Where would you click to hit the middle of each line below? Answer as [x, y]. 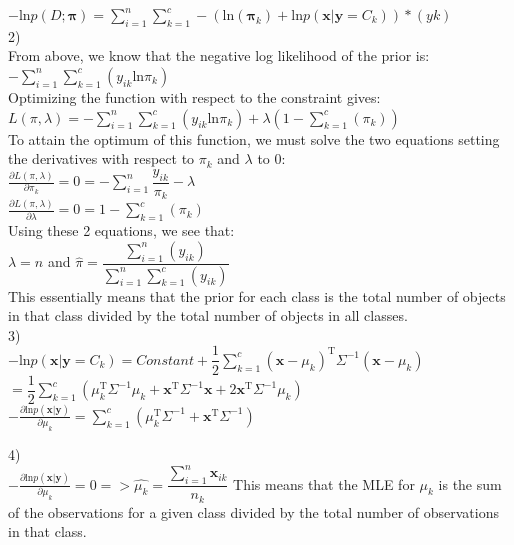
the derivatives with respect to [101, 158]
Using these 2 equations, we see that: [121, 230]
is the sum [470, 483]
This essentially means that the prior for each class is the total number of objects [257, 295]
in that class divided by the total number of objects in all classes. [208, 315]
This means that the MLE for [324, 483]
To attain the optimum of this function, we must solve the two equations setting [254, 138]
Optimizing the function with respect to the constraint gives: [194, 96]
